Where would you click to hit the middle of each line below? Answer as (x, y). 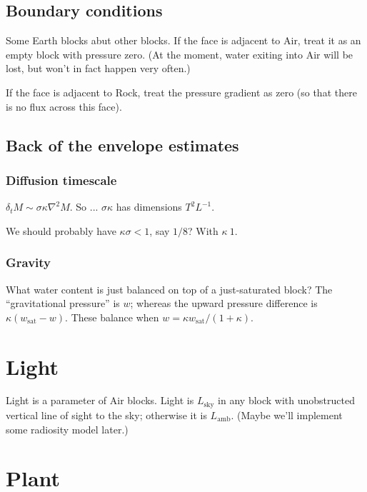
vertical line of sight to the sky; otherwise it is (106, 415)
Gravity (29, 262)
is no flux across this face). (64, 106)
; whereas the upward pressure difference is (224, 303)
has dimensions (149, 207)
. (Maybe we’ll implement (287, 415)
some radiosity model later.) (67, 429)
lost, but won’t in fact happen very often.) (98, 68)
